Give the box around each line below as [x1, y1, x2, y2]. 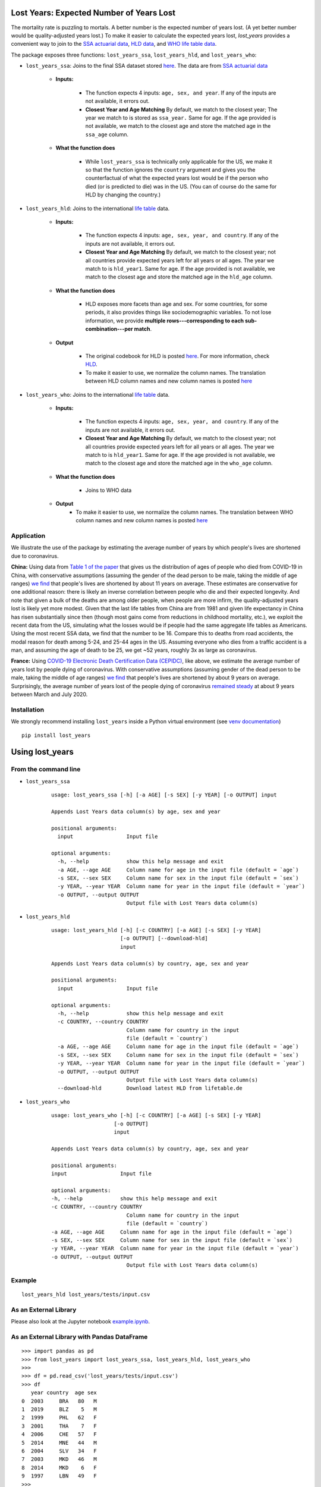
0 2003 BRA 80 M [21, 1398, 97, 1404]
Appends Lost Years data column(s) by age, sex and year [51, 808, 221, 815]
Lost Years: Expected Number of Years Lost [11, 8, 175, 18]
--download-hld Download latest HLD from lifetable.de [57, 1085, 243, 1091]
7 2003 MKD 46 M [21, 1456, 97, 1463]
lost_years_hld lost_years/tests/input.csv [21, 1291, 150, 1298]
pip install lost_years [21, 732, 91, 739]
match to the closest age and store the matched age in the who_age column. [85, 460, 273, 467]
